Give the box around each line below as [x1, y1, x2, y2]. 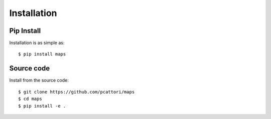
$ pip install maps [18, 51, 66, 57]
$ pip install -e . [18, 103, 66, 108]
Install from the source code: [9, 77, 69, 83]
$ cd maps [18, 96, 42, 102]
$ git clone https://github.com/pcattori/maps [18, 89, 135, 94]
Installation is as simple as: [9, 40, 65, 46]
